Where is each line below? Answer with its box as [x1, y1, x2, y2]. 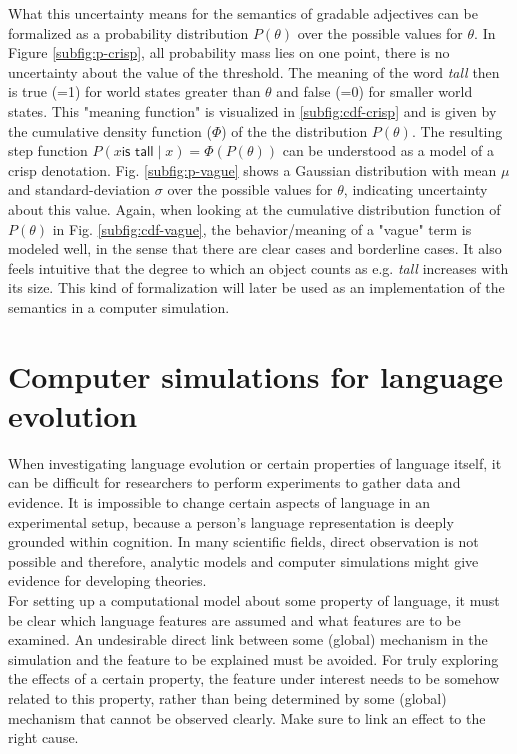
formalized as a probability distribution [8, 22, 249, 43]
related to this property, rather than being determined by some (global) [8, 687, 447, 708]
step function [8, 140, 88, 161]
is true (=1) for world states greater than [8, 81, 261, 102]
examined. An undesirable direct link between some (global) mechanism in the [8, 629, 488, 650]
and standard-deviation [8, 179, 151, 200]
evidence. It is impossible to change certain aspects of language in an [8, 492, 430, 512]
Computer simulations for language [8, 355, 504, 396]
